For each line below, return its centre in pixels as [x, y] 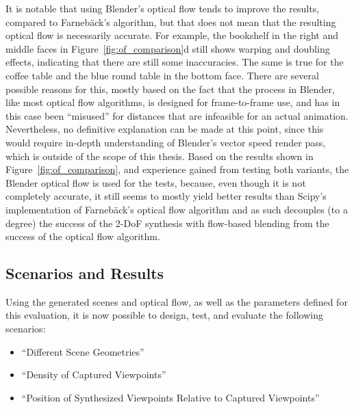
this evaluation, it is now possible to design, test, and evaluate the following [165, 315]
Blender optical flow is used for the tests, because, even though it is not [156, 182]
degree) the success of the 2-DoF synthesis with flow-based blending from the [167, 223]
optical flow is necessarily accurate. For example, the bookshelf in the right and [172, 35]
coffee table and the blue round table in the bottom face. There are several [162, 75]
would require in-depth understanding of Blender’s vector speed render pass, [166, 142]
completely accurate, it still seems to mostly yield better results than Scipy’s [166, 196]
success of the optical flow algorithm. [83, 236]
